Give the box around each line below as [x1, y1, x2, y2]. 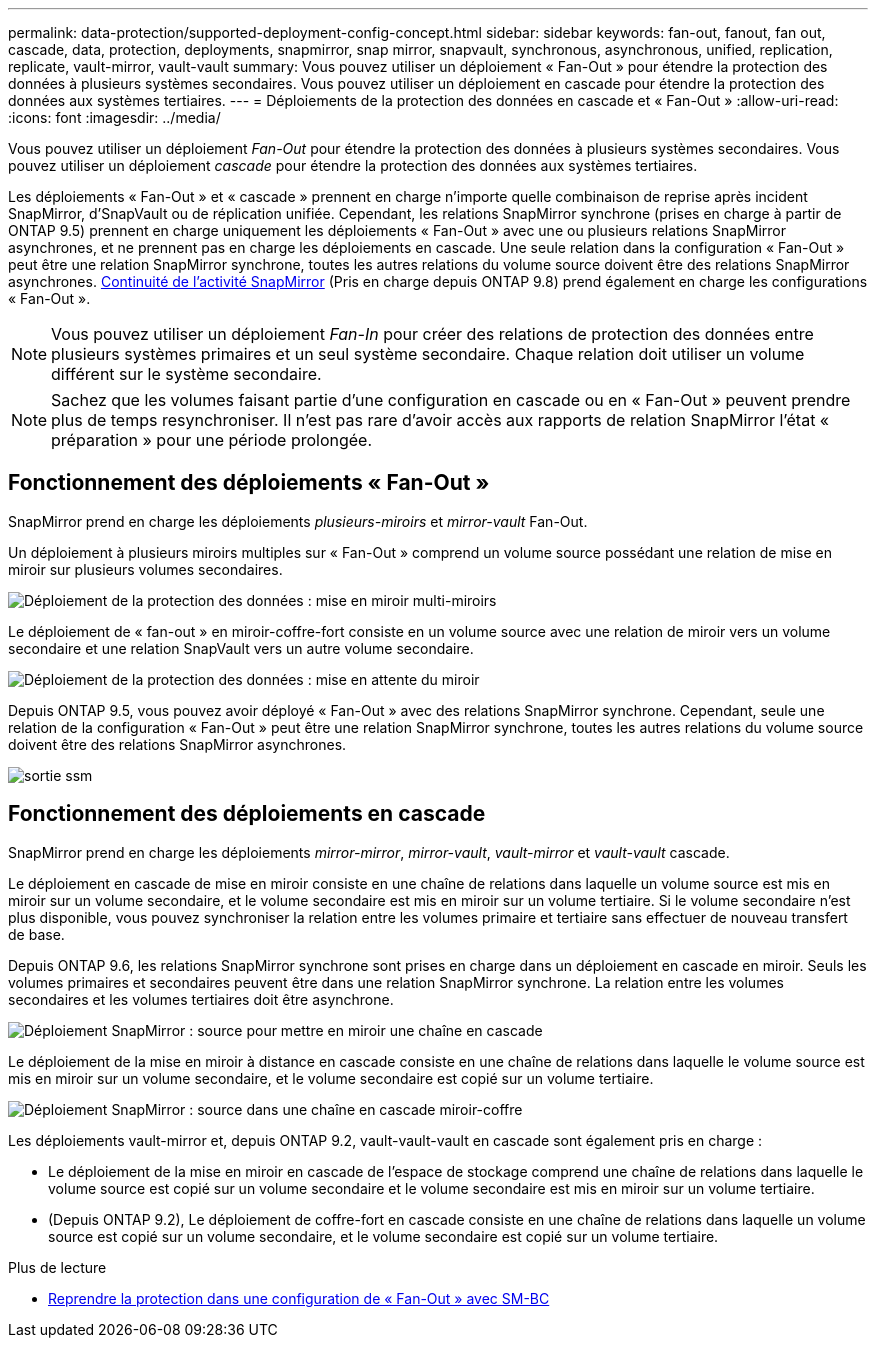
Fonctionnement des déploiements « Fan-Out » [8, 470, 490, 496]
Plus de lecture [8, 1258, 107, 1276]
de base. [8, 925, 65, 943]
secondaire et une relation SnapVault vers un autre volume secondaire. [8, 639, 474, 657]
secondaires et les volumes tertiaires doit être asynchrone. [8, 990, 394, 1008]
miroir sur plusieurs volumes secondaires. [8, 560, 283, 578]
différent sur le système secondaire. [51, 364, 322, 384]
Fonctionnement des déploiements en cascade [8, 801, 486, 827]
